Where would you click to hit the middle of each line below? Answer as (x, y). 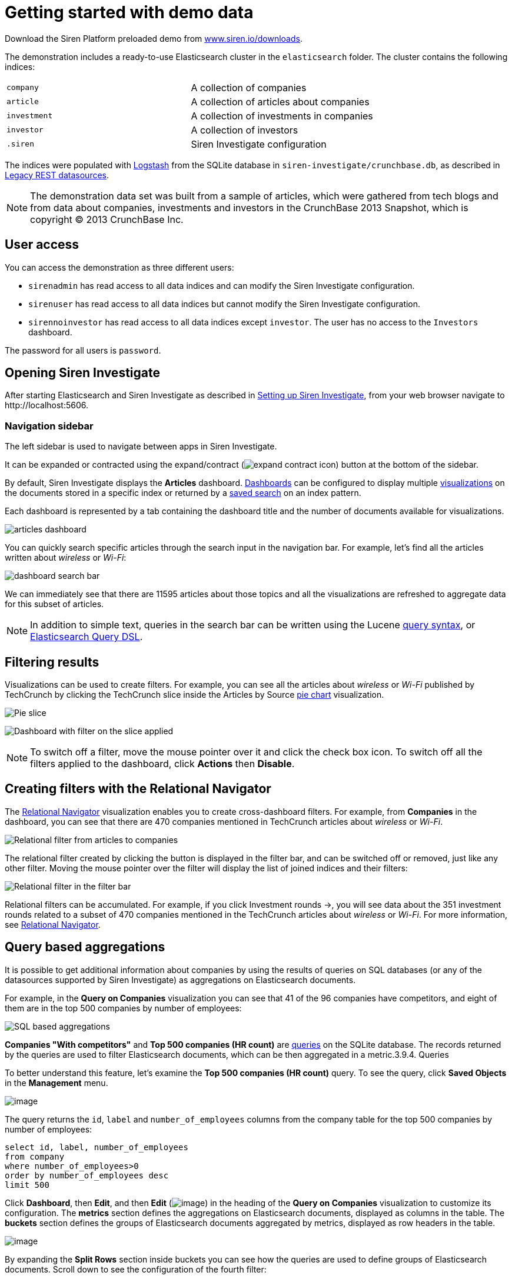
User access (42, 245)
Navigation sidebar (49, 426)
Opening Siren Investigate (82, 373)
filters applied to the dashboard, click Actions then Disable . (162, 764)
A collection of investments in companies (282, 116)
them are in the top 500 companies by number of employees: (123, 1008)
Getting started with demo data (129, 12)
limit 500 (27, 1185)
